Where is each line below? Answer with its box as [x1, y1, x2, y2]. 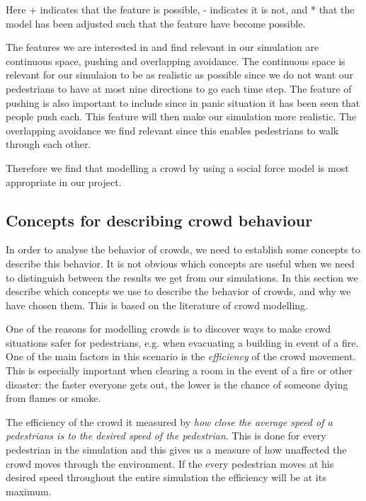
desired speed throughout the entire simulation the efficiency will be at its [6, 470, 326, 485]
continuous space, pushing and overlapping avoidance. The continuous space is [6, 53, 345, 68]
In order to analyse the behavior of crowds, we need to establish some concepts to [6, 242, 360, 257]
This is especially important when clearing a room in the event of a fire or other [6, 363, 353, 378]
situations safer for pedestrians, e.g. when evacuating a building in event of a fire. [6, 335, 359, 350]
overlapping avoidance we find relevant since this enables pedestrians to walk [6, 122, 339, 137]
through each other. [6, 137, 91, 151]
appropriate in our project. [6, 174, 122, 189]
